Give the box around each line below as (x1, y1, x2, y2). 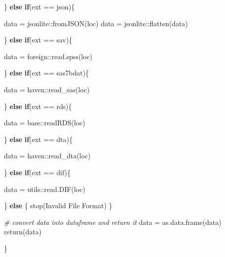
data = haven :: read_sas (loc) (4, 84, 90, 94)
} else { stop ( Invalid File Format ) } (4, 200, 112, 211)
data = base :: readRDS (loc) (4, 117, 85, 128)
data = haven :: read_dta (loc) (4, 150, 91, 161)
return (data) (4, 226, 42, 237)
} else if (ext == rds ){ (4, 101, 72, 111)
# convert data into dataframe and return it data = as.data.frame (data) (4, 217, 222, 227)
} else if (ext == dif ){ (4, 167, 71, 177)
